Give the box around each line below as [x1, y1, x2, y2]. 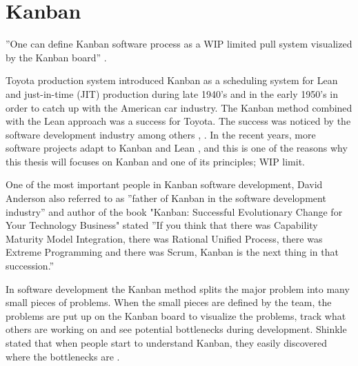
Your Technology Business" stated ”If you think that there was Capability [6, 218, 318, 232]
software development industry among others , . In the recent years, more [6, 127, 316, 141]
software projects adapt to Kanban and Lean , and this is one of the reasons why [6, 141, 348, 155]
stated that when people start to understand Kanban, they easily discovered [6, 336, 328, 349]
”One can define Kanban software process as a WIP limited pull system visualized [6, 37, 352, 51]
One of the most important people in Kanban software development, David [6, 177, 323, 192]
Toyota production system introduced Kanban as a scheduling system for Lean [6, 73, 338, 88]
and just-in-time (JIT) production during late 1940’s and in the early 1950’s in [6, 86, 339, 101]
